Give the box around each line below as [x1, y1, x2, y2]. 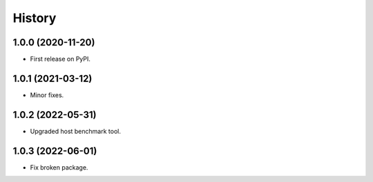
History [12, 10, 57, 26]
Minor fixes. [30, 90, 64, 99]
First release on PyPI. [30, 55, 91, 63]
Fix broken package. [30, 163, 88, 172]
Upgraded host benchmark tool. [30, 127, 121, 135]
